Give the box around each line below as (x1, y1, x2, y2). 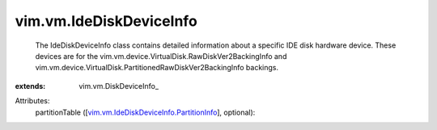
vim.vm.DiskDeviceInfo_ (78, 81, 159, 90)
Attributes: (15, 96, 50, 106)
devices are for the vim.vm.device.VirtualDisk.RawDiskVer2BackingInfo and (35, 51, 287, 61)
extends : (15, 81, 46, 90)
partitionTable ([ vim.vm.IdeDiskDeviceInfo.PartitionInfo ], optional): (35, 107, 256, 117)
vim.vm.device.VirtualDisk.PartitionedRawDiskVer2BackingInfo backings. (35, 63, 279, 73)
